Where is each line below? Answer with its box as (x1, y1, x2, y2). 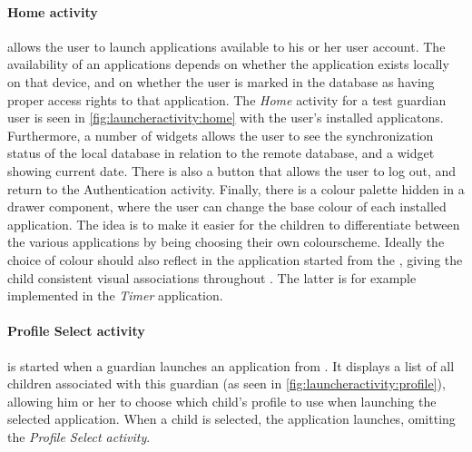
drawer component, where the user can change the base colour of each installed (7, 197, 447, 216)
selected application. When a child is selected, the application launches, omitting (7, 409, 456, 428)
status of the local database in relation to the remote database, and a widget (7, 143, 435, 162)
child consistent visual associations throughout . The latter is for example (7, 268, 417, 287)
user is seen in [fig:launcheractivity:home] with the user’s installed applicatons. (7, 108, 444, 127)
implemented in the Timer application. (7, 286, 223, 305)
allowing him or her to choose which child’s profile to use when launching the (7, 391, 437, 410)
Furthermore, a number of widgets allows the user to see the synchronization (7, 125, 434, 144)
